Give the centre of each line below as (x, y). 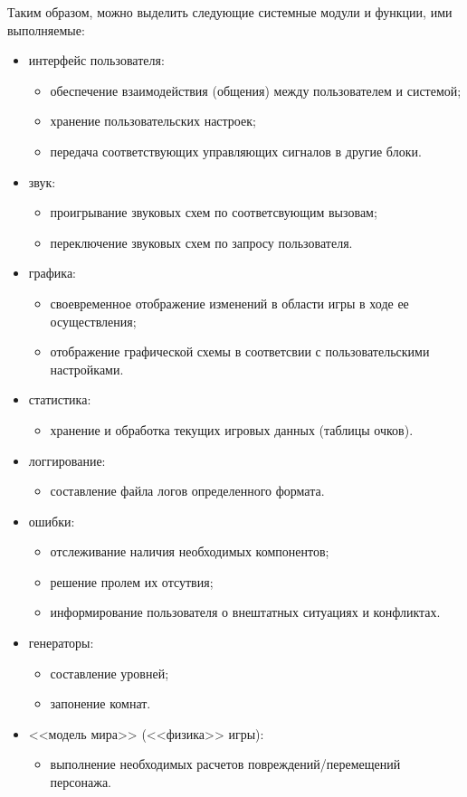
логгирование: (67, 460)
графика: (52, 273)
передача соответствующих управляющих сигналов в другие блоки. (236, 151)
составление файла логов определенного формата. (187, 491)
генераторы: (61, 643)
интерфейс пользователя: (96, 60)
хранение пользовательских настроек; (153, 121)
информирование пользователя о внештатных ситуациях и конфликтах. (245, 612)
